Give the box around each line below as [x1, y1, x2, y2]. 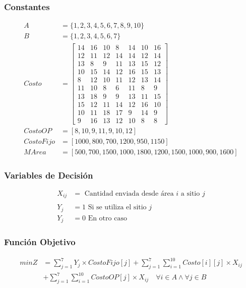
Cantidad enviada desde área [84, 190, 174, 197]
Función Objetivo [4, 236, 76, 248]
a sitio [180, 190, 200, 197]
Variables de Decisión [4, 168, 93, 181]
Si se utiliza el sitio [88, 204, 147, 211]
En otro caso [88, 214, 127, 222]
